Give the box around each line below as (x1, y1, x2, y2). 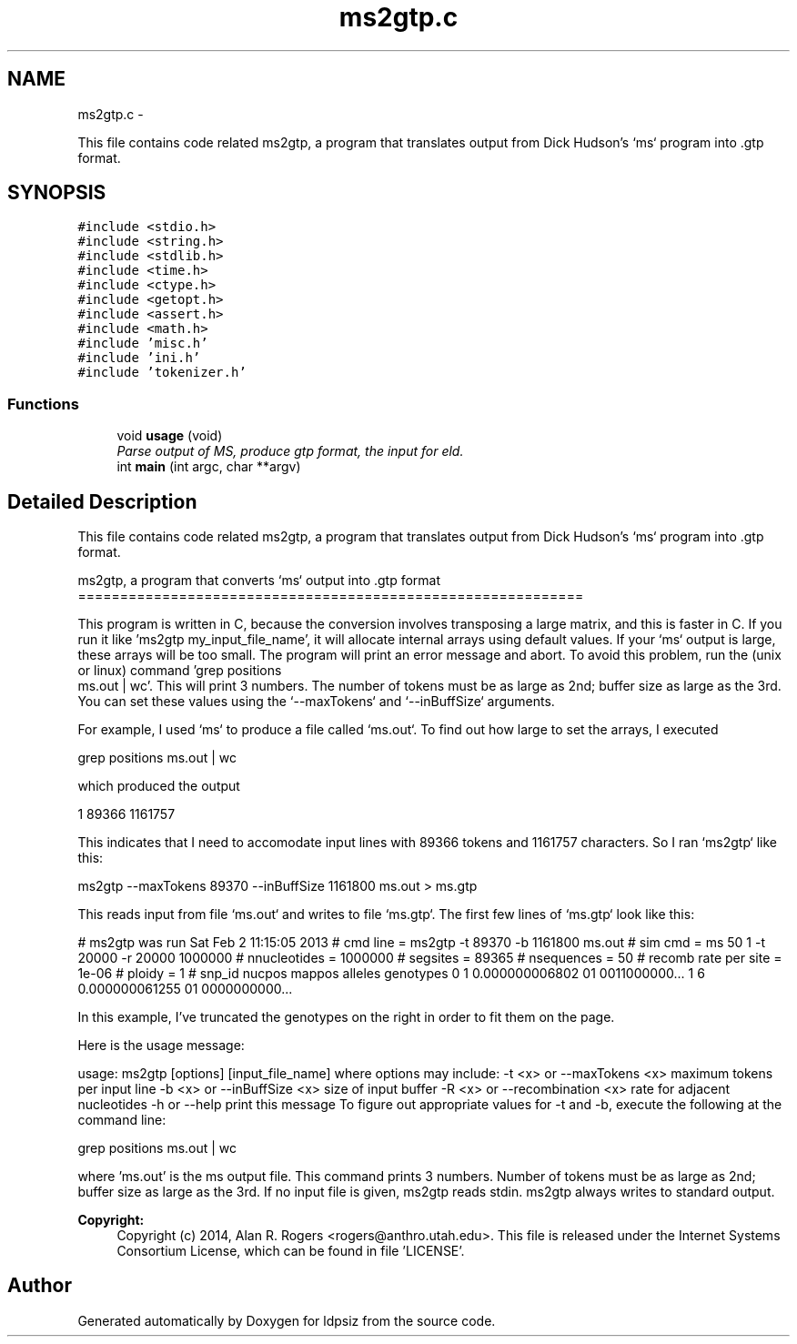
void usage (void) (116, 428, 223, 444)
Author (7, 1274, 72, 1298)
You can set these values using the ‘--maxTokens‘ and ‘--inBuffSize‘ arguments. (77, 693, 555, 710)
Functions (7, 394, 79, 413)
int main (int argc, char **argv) (116, 459, 301, 475)
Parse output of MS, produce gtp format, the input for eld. (116, 443, 464, 460)
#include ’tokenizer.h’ (77, 365, 247, 380)
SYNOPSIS (7, 181, 106, 205)
